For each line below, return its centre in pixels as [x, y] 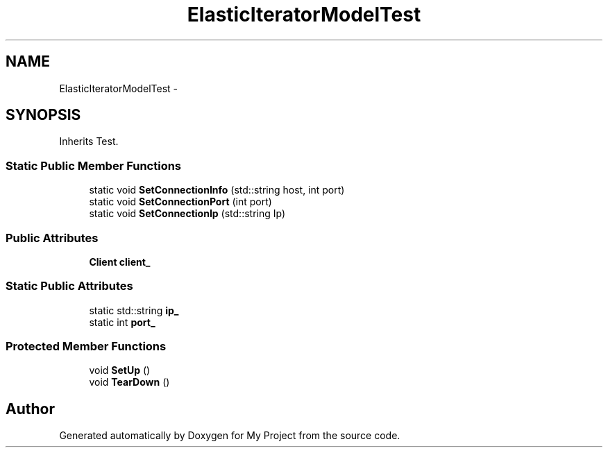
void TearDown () [129, 382]
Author [30, 409]
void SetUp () [120, 370]
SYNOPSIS [43, 115]
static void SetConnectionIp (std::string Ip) [187, 214]
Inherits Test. [89, 142]
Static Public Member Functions [94, 165]
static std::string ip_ [134, 310]
